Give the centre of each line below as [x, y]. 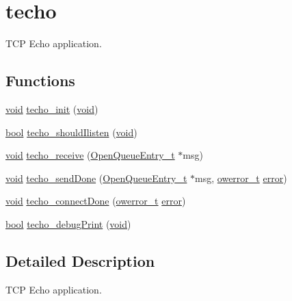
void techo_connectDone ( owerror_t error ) [96, 201]
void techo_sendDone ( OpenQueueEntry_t [96, 178]
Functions [40, 80]
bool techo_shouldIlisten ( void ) [71, 132]
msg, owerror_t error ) [241, 178]
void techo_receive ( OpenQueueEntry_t [90, 155]
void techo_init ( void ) [52, 108]
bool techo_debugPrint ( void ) [68, 223]
